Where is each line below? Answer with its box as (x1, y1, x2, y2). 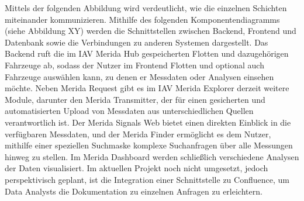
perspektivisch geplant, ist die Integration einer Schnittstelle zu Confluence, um (5, 173, 289, 185)
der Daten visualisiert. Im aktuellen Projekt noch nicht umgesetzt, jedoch (5, 162, 268, 174)
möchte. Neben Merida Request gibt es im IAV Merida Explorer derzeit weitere (5, 82, 289, 94)
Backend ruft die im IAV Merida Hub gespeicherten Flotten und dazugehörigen (5, 47, 289, 60)
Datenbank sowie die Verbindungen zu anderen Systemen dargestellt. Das (5, 36, 268, 48)
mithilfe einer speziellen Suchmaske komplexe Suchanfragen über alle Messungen (5, 139, 293, 151)
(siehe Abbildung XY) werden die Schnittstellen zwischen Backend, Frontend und (5, 25, 296, 37)
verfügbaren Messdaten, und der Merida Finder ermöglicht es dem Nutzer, (5, 127, 271, 140)
